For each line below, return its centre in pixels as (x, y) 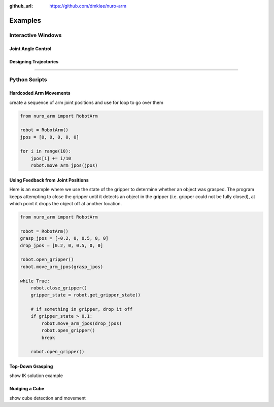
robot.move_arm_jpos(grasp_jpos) (62, 267)
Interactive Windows (36, 35)
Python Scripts (28, 80)
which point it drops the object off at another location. (66, 204)
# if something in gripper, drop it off (82, 309)
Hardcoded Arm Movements (40, 93)
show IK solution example (36, 376)
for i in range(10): (45, 151)
